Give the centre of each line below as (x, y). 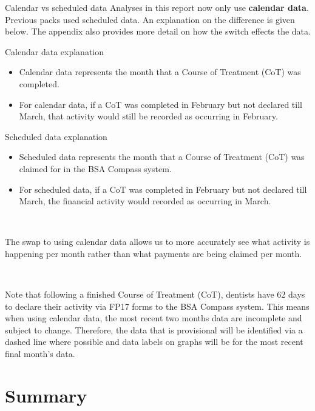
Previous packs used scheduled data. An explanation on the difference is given (150, 19)
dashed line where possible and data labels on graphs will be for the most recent (154, 342)
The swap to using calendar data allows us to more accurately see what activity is (157, 242)
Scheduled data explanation (56, 136)
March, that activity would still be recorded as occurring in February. (148, 116)
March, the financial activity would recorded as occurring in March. (145, 201)
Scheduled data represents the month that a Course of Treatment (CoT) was (162, 157)
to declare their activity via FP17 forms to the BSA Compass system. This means (157, 306)
